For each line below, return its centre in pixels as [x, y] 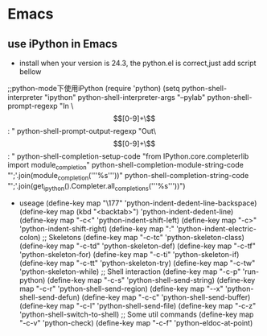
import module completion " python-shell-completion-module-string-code [126, 166]
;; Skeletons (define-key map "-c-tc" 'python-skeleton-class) [143, 238]
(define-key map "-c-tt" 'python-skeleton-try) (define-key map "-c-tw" [137, 263]
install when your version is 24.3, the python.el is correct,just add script [138, 63]
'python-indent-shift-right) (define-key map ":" [97, 229]
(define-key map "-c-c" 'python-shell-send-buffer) [166, 297]
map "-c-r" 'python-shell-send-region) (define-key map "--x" [121, 289]
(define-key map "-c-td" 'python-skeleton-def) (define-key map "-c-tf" [138, 246]
